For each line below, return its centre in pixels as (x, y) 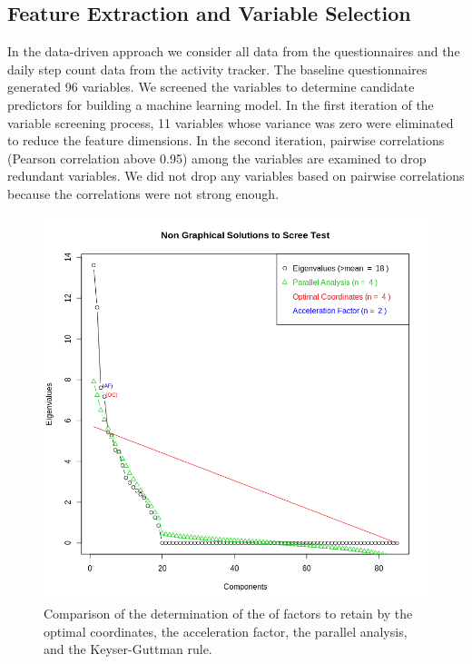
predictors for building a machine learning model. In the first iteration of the (221, 104)
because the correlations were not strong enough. (143, 193)
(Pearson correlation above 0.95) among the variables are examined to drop (217, 158)
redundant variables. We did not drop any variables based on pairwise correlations (236, 176)
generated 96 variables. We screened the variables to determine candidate (211, 87)
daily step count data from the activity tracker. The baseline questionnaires (217, 69)
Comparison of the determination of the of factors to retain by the (228, 614)
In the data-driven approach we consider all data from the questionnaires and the (234, 51)
